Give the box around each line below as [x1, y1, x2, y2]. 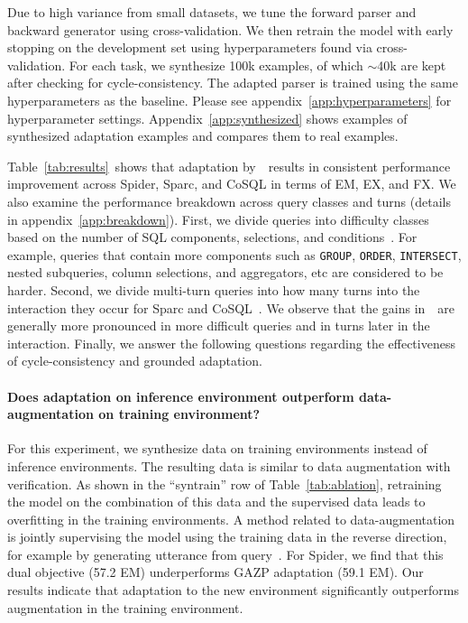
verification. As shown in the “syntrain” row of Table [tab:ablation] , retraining [7, 474, 442, 493]
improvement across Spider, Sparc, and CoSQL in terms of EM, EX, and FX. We [7, 174, 456, 193]
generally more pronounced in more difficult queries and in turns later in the [7, 316, 430, 335]
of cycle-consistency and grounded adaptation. [7, 351, 262, 370]
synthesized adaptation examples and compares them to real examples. [7, 126, 399, 145]
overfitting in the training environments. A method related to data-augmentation [7, 509, 455, 528]
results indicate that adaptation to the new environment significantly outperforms [7, 581, 460, 600]
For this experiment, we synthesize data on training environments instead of [7, 439, 427, 458]
